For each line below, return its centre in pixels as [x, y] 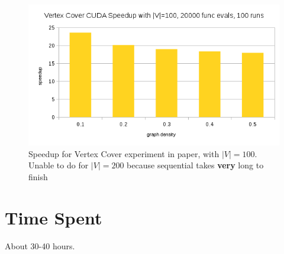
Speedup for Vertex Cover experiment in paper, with [124, 153]
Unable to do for [59, 165]
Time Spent [54, 217]
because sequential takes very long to [195, 165]
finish [38, 177]
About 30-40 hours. [40, 245]
